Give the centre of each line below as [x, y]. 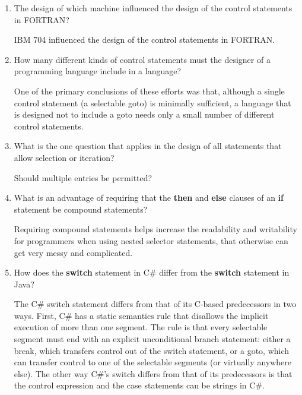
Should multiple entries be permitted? [83, 177]
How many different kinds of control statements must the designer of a [142, 59]
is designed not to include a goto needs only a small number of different [144, 114]
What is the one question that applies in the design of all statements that [148, 146]
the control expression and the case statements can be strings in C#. [139, 385]
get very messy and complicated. [73, 252]
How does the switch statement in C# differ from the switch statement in [152, 272]
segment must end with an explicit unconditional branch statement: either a [152, 339]
